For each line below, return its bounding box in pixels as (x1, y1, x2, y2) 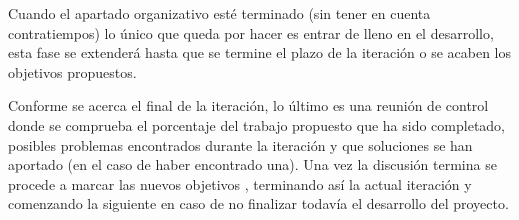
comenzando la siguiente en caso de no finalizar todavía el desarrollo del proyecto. (8, 193, 509, 214)
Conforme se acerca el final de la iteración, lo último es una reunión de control (8, 95, 489, 116)
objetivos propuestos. (8, 61, 137, 82)
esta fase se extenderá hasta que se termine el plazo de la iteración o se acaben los (8, 42, 511, 63)
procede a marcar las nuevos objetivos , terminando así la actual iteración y (8, 173, 472, 194)
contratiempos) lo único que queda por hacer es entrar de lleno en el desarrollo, (8, 22, 494, 43)
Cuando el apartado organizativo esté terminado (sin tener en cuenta (8, 3, 431, 23)
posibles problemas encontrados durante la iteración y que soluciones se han (8, 134, 473, 155)
